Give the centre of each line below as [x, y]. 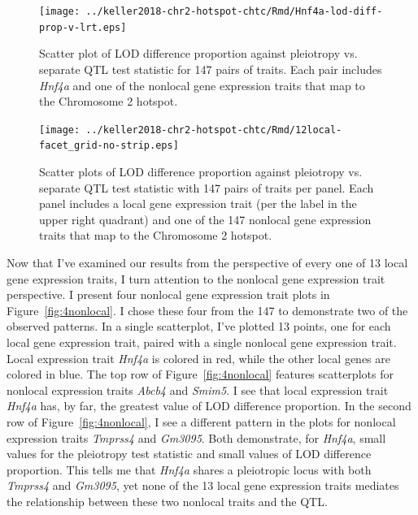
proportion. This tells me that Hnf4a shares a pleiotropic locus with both [189, 469]
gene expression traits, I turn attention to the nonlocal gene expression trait [196, 278]
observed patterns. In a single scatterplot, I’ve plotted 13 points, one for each [199, 326]
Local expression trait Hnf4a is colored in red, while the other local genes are [198, 358]
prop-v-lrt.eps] [83, 27]
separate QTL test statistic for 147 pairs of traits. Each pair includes [211, 69]
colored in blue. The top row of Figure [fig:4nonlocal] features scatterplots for [200, 374]
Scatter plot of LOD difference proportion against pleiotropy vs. [198, 53]
